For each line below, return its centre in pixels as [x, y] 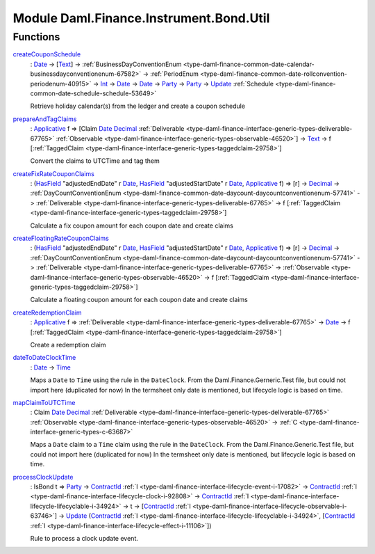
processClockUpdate [43, 477]
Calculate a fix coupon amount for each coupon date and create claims [132, 225]
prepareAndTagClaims [45, 119]
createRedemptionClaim [48, 312]
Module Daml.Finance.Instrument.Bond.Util [141, 18]
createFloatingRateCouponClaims [61, 238]
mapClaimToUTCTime [44, 402]
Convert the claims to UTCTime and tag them [95, 161]
